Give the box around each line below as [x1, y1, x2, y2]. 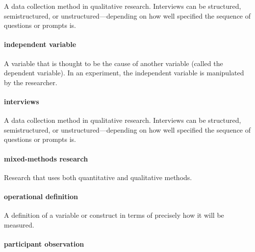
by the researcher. [4, 77, 57, 87]
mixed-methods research [4, 153, 88, 163]
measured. [4, 219, 34, 229]
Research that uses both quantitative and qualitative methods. [4, 172, 192, 182]
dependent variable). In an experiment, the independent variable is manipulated [4, 68, 244, 78]
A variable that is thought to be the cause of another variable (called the [4, 58, 223, 68]
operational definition [4, 191, 78, 201]
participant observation [4, 238, 84, 249]
